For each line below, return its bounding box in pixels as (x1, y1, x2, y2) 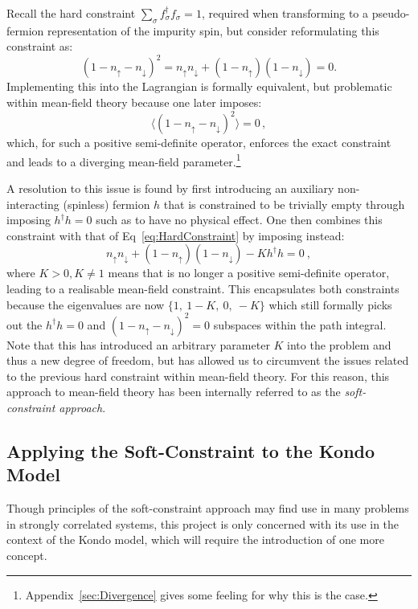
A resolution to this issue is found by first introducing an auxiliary (6, 180, 334, 197)
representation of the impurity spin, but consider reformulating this (47, 22, 379, 39)
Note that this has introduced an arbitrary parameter (6, 336, 270, 353)
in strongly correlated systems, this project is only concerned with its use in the (6, 515, 400, 532)
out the (6, 316, 43, 333)
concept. (6, 547, 47, 564)
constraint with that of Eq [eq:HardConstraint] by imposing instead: (6, 227, 345, 243)
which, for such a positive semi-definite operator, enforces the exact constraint (6, 134, 391, 151)
